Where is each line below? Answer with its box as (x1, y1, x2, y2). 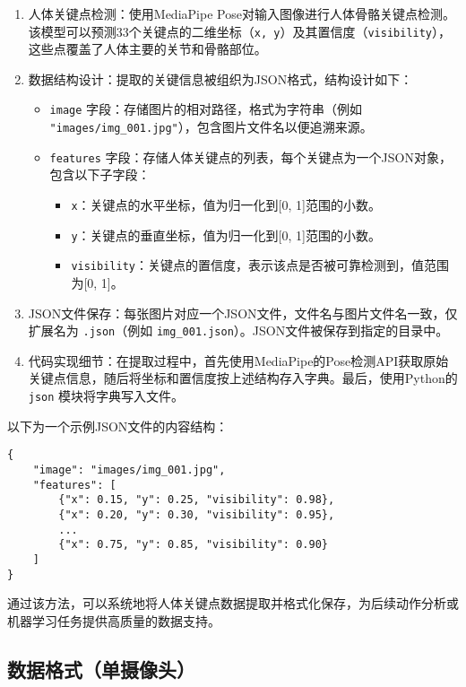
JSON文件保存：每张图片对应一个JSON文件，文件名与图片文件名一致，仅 (28, 303, 458, 322)
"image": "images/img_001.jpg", (32, 463, 226, 476)
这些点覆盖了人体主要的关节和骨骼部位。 (28, 39, 267, 58)
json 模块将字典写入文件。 (28, 387, 185, 404)
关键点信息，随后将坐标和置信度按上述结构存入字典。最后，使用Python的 (28, 369, 458, 387)
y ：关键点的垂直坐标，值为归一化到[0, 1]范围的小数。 (71, 225, 381, 244)
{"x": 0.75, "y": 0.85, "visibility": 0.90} (58, 538, 328, 552)
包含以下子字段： (49, 165, 151, 184)
